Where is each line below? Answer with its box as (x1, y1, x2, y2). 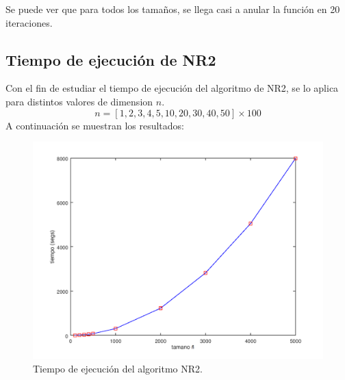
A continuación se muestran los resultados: (5, 118, 185, 132)
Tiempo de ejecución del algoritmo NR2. (33, 361, 203, 375)
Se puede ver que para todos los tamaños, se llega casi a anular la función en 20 (5, 2, 340, 16)
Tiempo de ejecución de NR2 (5, 49, 216, 70)
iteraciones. (5, 15, 53, 29)
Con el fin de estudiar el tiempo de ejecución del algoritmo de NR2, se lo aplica (5, 81, 339, 95)
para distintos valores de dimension (5, 94, 153, 108)
